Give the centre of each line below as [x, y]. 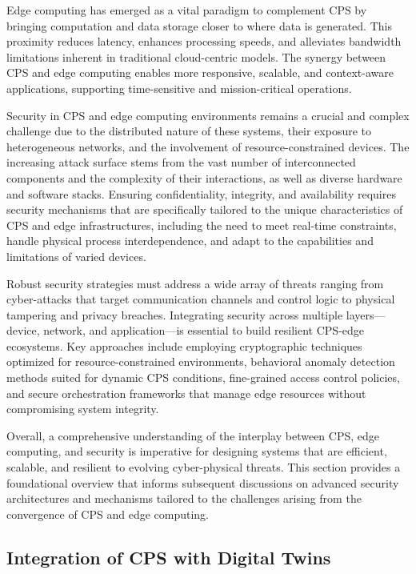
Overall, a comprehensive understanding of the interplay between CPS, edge [193, 435]
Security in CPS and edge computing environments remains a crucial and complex [208, 115]
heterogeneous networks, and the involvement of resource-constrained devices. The [208, 146]
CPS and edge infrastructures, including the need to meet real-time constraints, [202, 225]
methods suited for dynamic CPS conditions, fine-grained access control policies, [203, 377]
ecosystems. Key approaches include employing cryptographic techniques [184, 345]
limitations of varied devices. [76, 256]
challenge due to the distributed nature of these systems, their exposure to [189, 131]
